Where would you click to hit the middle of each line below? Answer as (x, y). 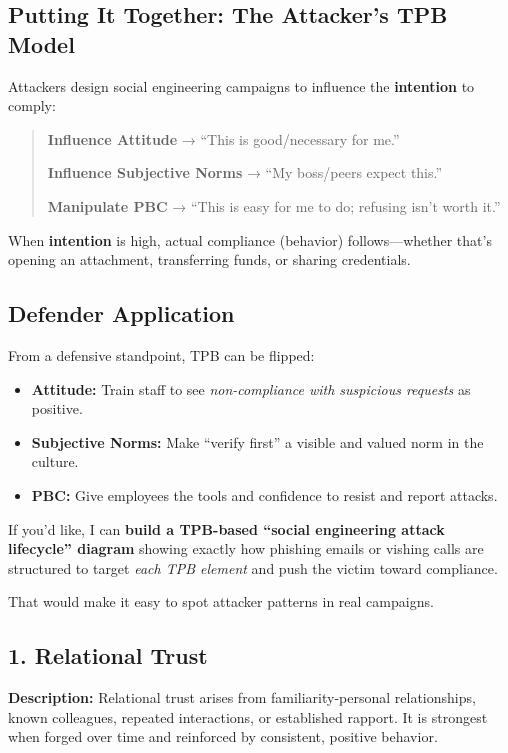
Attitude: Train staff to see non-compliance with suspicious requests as (251, 388)
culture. (55, 461)
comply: (32, 105)
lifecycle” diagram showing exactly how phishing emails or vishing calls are (246, 548)
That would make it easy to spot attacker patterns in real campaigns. (221, 601)
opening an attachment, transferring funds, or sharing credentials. (209, 259)
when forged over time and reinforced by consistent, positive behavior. (223, 736)
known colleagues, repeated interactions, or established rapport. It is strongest (248, 716)
